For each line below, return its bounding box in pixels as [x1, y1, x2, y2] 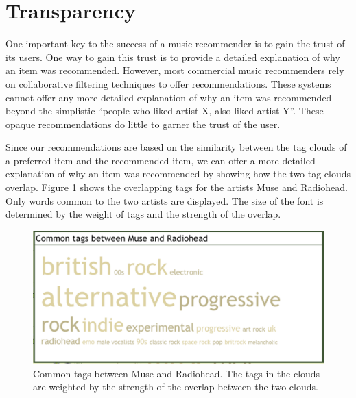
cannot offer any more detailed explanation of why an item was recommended [5, 90, 332, 104]
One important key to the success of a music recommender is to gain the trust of [5, 36, 345, 51]
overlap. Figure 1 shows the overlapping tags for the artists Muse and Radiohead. [5, 180, 348, 195]
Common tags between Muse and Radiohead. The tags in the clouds [33, 366, 320, 380]
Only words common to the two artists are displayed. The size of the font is [5, 193, 324, 208]
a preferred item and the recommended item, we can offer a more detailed [5, 153, 316, 167]
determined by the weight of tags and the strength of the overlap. [5, 207, 281, 221]
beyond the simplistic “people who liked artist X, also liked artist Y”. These [5, 103, 324, 118]
